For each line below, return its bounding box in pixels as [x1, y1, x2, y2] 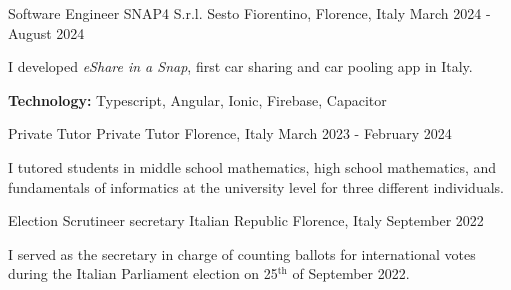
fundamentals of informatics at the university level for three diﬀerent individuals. [8, 176, 504, 197]
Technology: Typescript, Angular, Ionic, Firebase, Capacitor [8, 89, 387, 110]
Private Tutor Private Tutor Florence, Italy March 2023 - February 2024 [8, 123, 452, 144]
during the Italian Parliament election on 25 [8, 263, 278, 284]
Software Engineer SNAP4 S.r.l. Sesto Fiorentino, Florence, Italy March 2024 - [8, 3, 491, 23]
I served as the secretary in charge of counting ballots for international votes [8, 243, 476, 264]
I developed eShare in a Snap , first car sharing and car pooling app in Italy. [8, 56, 473, 77]
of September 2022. [292, 263, 410, 284]
